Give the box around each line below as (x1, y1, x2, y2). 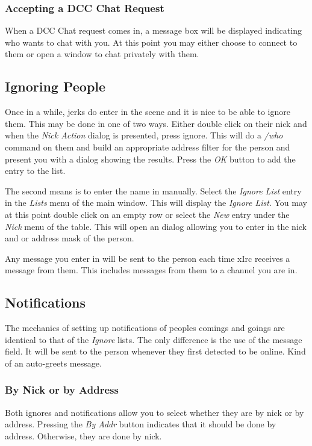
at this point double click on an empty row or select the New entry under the (5, 208, 290, 220)
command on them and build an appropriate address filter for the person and (5, 140, 290, 153)
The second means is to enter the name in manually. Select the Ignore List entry (5, 184, 302, 197)
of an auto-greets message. (5, 356, 102, 369)
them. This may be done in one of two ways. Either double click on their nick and (5, 117, 307, 129)
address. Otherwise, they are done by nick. (5, 429, 162, 442)
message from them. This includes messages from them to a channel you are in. (5, 264, 298, 276)
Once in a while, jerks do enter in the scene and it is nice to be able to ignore (5, 105, 290, 118)
